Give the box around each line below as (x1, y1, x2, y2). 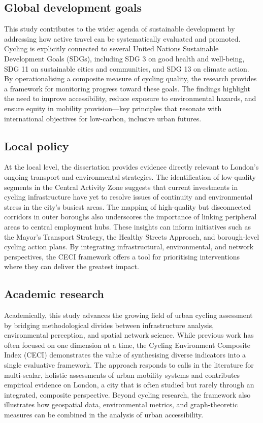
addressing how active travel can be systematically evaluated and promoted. (4, 33, 241, 44)
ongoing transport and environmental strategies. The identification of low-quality (4, 171, 256, 182)
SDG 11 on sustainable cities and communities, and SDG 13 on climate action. (4, 63, 249, 74)
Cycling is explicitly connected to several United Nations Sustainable (4, 43, 219, 54)
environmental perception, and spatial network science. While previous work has (4, 330, 254, 340)
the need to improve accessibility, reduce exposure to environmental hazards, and (4, 93, 256, 104)
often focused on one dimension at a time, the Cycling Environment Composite (4, 339, 251, 350)
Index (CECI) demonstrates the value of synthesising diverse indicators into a (4, 349, 246, 360)
